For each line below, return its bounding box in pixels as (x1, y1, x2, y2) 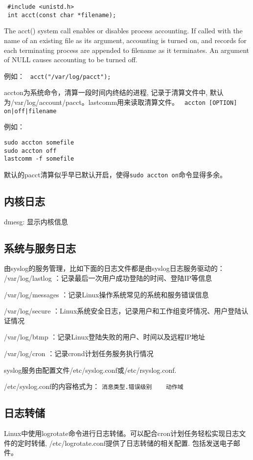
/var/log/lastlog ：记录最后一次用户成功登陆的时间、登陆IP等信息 (4, 273, 212, 283)
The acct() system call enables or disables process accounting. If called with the (4, 25, 243, 36)
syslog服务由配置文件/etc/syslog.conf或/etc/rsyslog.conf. (4, 364, 177, 375)
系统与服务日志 (4, 240, 76, 255)
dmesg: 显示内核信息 (4, 216, 68, 226)
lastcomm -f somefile (4, 155, 74, 163)
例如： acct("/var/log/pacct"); (4, 71, 111, 81)
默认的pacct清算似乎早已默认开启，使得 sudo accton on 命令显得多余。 (4, 169, 227, 179)
